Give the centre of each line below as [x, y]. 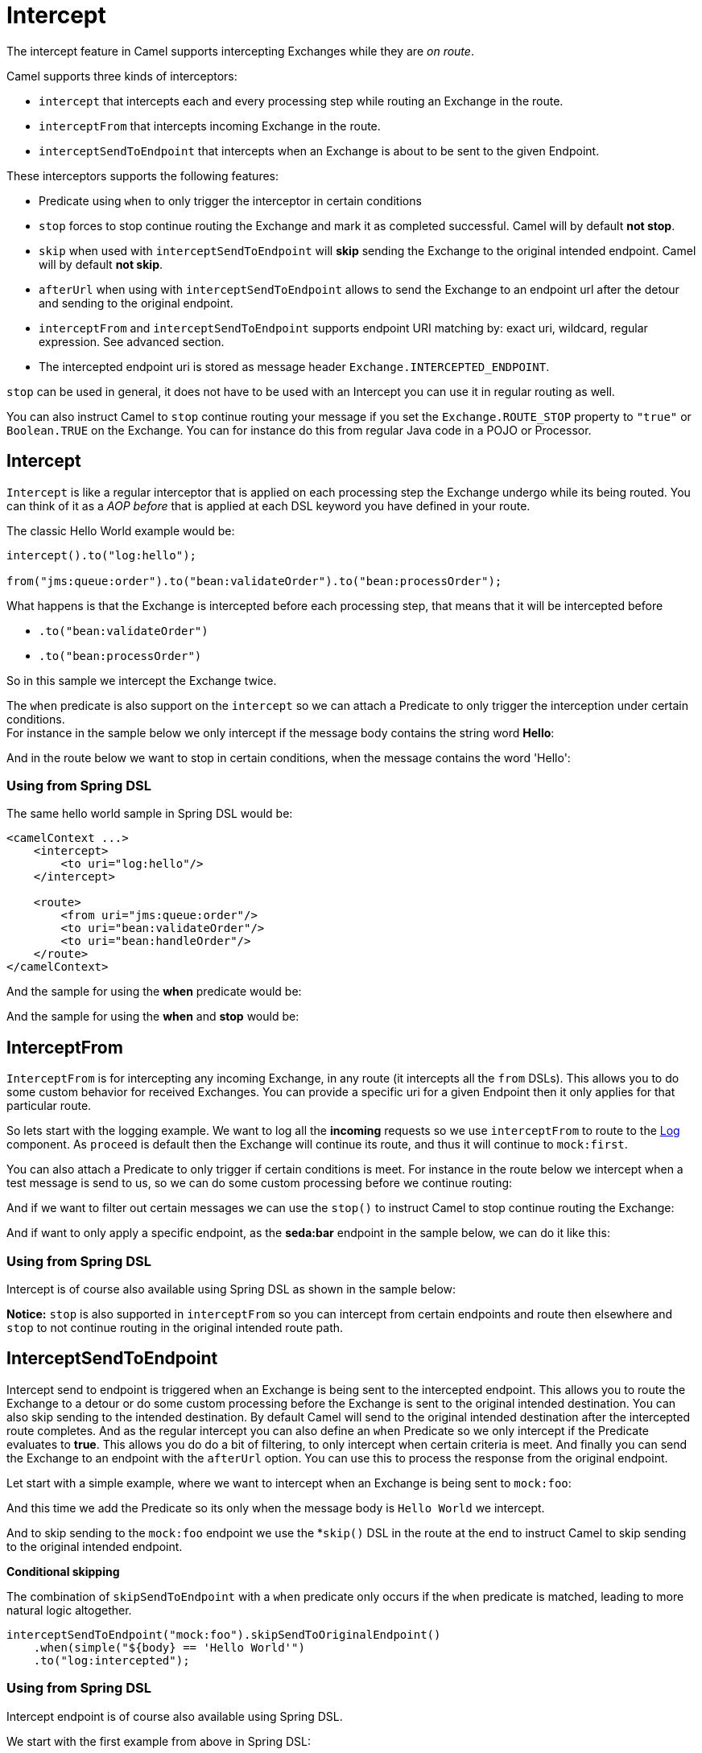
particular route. [49, 1106]
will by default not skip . [101, 264]
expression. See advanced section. [132, 341]
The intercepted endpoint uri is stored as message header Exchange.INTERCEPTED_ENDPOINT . [294, 366]
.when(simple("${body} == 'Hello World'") [169, 1647]
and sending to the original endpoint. [136, 303]
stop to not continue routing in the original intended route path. [175, 1327]
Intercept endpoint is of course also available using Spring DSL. [175, 1716]
